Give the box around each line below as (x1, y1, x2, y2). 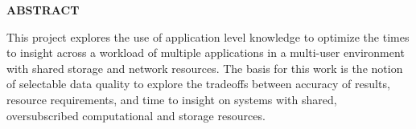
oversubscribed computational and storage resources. (6, 107, 266, 123)
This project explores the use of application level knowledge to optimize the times (6, 28, 410, 45)
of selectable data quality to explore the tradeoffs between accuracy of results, (6, 75, 390, 92)
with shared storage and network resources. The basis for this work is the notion (6, 59, 403, 76)
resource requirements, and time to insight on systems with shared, (6, 91, 337, 107)
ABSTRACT (6, 2, 80, 18)
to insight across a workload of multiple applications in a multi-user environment (6, 44, 405, 61)
